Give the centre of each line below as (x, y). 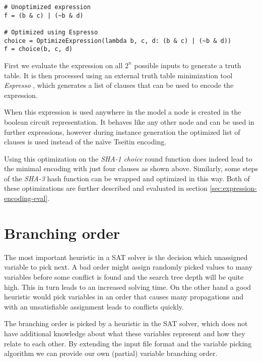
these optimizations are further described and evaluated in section (106, 188)
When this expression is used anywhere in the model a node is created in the (123, 112)
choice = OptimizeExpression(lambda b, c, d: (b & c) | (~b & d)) (118, 41)
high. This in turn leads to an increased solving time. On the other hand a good (128, 287)
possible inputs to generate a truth (188, 65)
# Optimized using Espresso (51, 32)
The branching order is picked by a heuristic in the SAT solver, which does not (126, 323)
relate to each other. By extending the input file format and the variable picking (128, 343)
